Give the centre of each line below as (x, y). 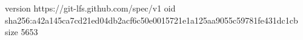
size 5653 (22, 32)
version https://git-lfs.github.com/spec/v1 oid (90, 8)
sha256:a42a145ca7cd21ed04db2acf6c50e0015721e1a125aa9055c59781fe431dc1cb (151, 20)
